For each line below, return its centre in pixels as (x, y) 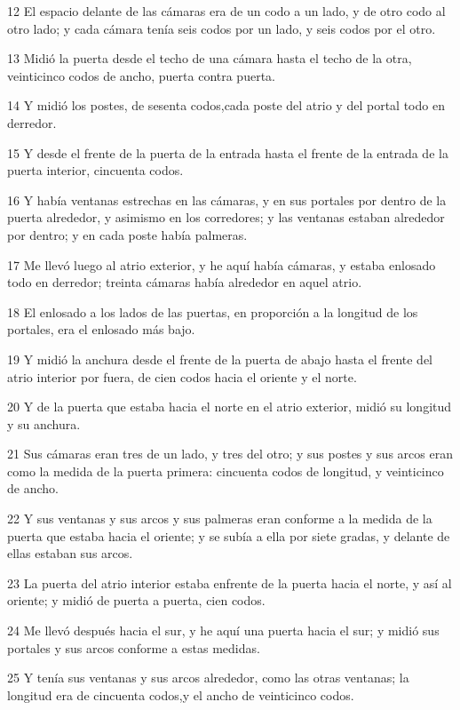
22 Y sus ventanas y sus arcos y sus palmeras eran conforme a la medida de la (220, 519)
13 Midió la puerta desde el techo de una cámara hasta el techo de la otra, (210, 58)
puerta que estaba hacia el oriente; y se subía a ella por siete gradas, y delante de (229, 535)
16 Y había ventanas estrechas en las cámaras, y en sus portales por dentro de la (227, 199)
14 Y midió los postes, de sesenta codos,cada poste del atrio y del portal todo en (226, 105)
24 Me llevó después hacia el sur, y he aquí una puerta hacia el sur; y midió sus (223, 630)
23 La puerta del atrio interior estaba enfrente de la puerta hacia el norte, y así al (230, 582)
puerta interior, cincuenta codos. (95, 170)
